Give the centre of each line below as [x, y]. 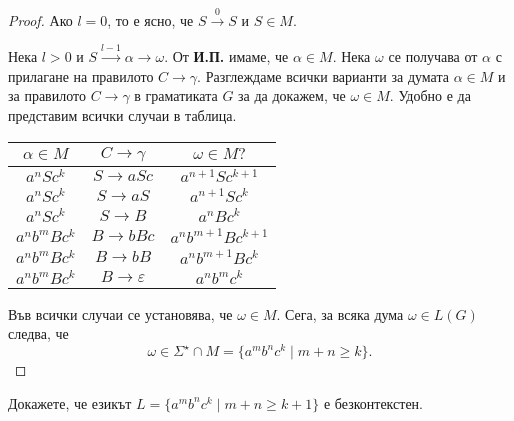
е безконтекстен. [373, 402]
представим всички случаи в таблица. [122, 114]
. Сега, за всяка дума [340, 313]
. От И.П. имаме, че [226, 56]
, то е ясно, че [150, 19]
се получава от [433, 56]
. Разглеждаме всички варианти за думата [323, 75]
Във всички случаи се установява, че [120, 313]
